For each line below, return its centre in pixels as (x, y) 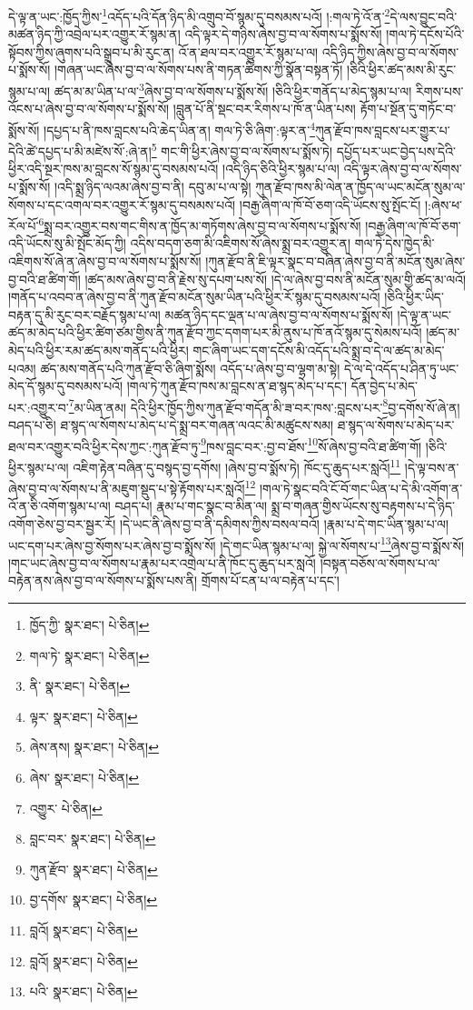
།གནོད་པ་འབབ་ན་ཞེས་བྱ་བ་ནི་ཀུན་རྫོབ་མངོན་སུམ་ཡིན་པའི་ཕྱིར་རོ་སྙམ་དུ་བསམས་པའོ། (194, 297)
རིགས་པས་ (440, 90)
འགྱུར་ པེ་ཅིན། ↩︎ (66, 808)
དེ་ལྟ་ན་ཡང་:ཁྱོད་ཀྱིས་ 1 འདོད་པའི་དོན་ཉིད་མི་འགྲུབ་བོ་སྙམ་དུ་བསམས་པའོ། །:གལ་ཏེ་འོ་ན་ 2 (199, 15)
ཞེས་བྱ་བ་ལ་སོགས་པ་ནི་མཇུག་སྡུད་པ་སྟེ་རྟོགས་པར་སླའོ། (127, 488)
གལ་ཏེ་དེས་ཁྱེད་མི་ (394, 243)
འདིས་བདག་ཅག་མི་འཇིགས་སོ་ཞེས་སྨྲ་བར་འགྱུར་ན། (241, 243)
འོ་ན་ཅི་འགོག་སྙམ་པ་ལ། (59, 506)
